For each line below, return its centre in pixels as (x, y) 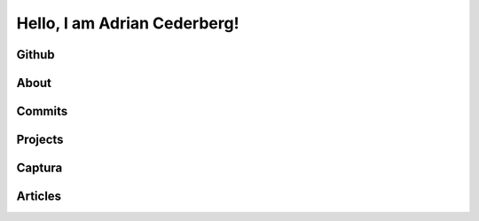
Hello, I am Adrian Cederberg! (128, 23)
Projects (40, 140)
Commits (42, 111)
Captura (39, 168)
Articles (39, 197)
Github (35, 55)
